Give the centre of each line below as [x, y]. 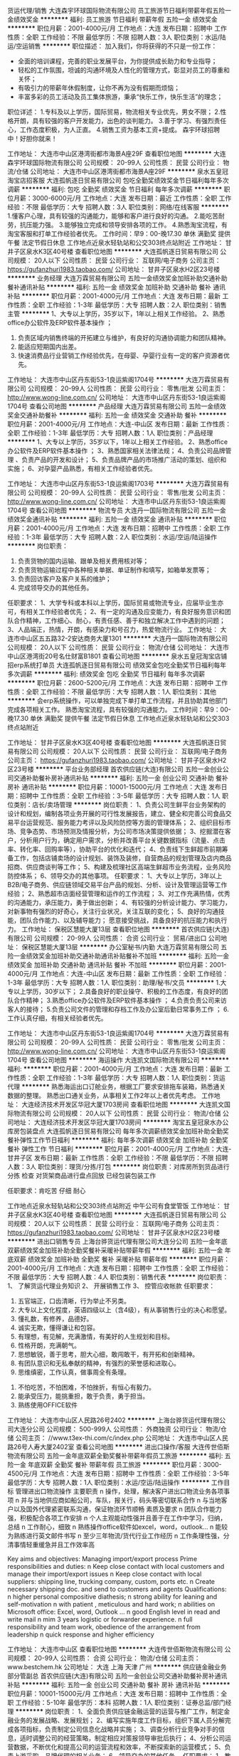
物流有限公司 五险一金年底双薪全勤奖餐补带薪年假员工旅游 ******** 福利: [115, 1456]
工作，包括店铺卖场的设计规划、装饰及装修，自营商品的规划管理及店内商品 [122, 858]
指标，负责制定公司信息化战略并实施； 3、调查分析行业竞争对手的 [122, 1729]
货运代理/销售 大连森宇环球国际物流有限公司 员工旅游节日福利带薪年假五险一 [119, 10]
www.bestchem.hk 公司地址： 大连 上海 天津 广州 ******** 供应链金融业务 [117, 1667]
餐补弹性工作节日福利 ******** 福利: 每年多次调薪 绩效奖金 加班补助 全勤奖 [118, 1140]
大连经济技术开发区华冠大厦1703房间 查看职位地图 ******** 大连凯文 [123, 1104]
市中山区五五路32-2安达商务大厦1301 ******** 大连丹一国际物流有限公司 [121, 638]
